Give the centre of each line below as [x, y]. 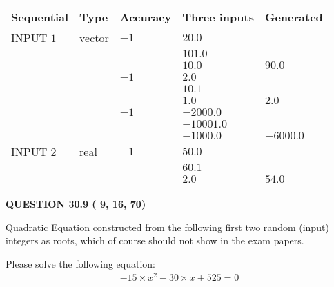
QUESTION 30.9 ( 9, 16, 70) [76, 204]
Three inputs [218, 17]
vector [94, 38]
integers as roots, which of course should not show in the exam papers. [155, 240]
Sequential [40, 17]
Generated [294, 17]
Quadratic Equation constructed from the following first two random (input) [167, 227]
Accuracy [146, 17]
